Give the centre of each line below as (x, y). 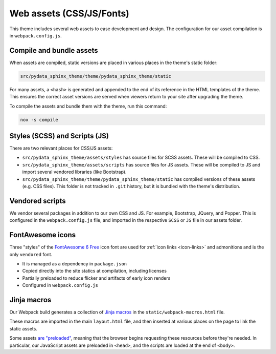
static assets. (24, 328)
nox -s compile (39, 120)
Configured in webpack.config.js (60, 285)
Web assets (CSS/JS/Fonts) (70, 13)
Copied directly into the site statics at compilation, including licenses (95, 271)
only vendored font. (31, 254)
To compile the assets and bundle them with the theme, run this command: (88, 106)
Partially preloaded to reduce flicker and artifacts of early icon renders (96, 278)
